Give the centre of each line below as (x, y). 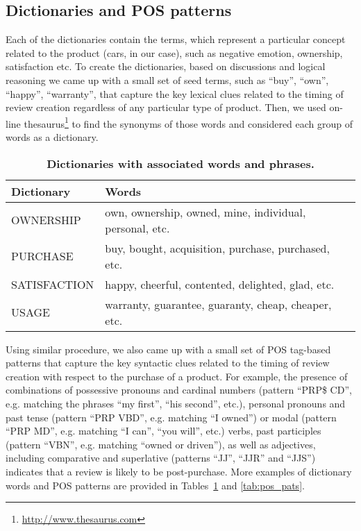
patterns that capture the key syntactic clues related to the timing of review (168, 363)
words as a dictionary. (52, 137)
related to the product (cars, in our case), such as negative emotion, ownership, (174, 52)
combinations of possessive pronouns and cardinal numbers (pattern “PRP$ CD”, (179, 390)
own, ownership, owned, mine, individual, (205, 212)
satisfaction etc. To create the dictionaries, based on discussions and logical (166, 66)
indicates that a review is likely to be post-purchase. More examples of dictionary (179, 471)
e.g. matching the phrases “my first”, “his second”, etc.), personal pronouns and (176, 403)
